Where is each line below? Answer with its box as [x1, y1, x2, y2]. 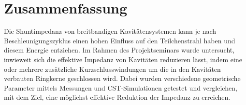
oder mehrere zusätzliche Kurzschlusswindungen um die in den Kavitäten [4, 64, 221, 74]
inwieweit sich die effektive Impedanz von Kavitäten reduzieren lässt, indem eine [4, 54, 242, 64]
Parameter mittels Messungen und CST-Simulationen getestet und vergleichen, [4, 82, 237, 92]
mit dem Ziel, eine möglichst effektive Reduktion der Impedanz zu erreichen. [4, 92, 231, 102]
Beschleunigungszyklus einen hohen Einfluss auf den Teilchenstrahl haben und [4, 35, 235, 45]
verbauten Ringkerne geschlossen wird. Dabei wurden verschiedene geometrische [4, 73, 241, 83]
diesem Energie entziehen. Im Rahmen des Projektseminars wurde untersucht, [4, 45, 235, 55]
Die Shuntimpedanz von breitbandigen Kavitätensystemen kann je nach [4, 26, 217, 36]
